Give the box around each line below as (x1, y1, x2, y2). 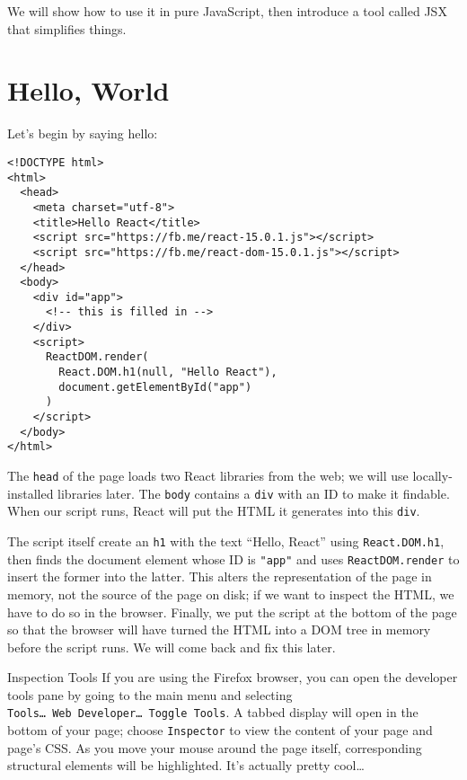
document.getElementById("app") (58, 380, 252, 394)
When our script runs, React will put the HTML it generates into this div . (7, 501, 420, 520)
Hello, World (7, 72, 170, 109)
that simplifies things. (7, 19, 127, 38)
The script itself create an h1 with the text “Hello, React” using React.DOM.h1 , (7, 532, 445, 550)
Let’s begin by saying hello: (7, 124, 158, 143)
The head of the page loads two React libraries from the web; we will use (7, 466, 409, 485)
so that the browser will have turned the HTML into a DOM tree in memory (7, 620, 431, 639)
